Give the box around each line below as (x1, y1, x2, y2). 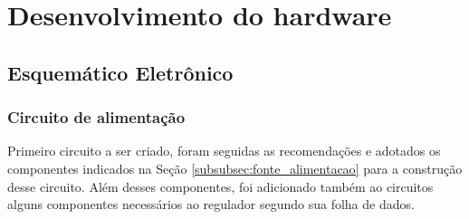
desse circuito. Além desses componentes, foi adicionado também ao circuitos (7, 176, 434, 195)
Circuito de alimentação (7, 106, 186, 129)
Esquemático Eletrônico (7, 58, 234, 86)
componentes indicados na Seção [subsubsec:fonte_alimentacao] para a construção (7, 158, 463, 177)
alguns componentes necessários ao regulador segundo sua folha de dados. (7, 195, 415, 214)
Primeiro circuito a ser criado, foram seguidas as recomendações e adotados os (7, 141, 441, 160)
